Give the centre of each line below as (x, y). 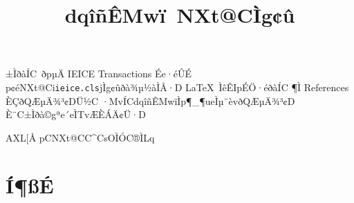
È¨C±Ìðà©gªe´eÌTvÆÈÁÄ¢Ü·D (76, 114)
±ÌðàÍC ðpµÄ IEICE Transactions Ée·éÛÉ (99, 74)
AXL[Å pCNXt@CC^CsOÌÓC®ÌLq (80, 137)
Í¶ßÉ (30, 185)
